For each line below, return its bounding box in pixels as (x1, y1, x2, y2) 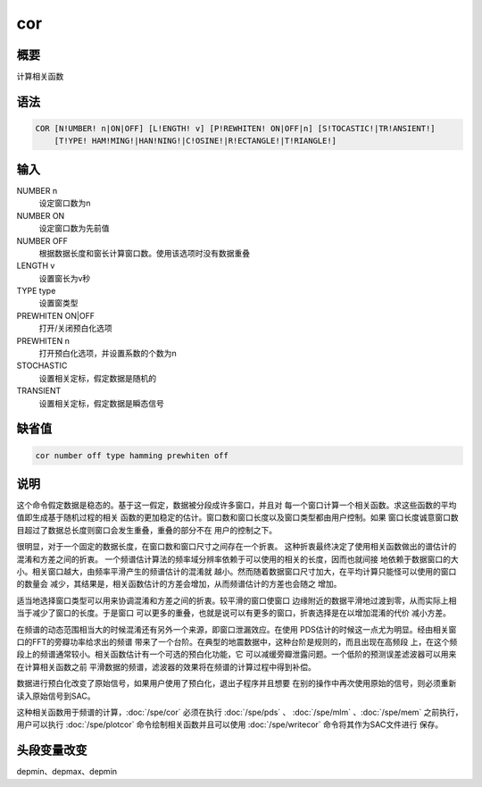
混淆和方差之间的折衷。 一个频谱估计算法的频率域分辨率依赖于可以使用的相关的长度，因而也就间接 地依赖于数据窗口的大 (16, 554, 459, 565)
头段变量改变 (16, 742, 87, 758)
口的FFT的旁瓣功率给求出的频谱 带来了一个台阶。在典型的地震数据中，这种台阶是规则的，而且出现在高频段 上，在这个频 (16, 637, 458, 647)
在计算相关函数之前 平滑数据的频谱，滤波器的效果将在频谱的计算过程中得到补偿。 (16, 661, 316, 672)
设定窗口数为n (38, 197, 91, 209)
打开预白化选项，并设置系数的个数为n (38, 348, 178, 359)
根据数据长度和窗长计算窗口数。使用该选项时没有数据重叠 (38, 247, 250, 258)
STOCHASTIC (16, 360, 68, 371)
